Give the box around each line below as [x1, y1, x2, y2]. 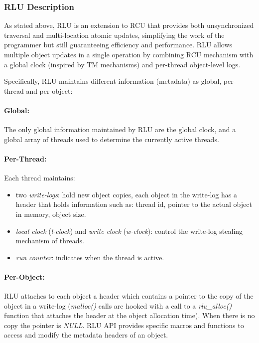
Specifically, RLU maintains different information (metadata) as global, [4, 76, 222, 86]
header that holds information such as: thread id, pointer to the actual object [15, 199, 252, 209]
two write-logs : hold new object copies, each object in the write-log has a [15, 189, 237, 199]
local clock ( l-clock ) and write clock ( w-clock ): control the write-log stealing [15, 225, 243, 236]
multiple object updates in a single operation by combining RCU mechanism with [4, 49, 254, 59]
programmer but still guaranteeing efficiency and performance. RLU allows [4, 39, 233, 50]
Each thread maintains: [4, 172, 75, 183]
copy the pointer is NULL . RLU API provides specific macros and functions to [4, 320, 244, 330]
